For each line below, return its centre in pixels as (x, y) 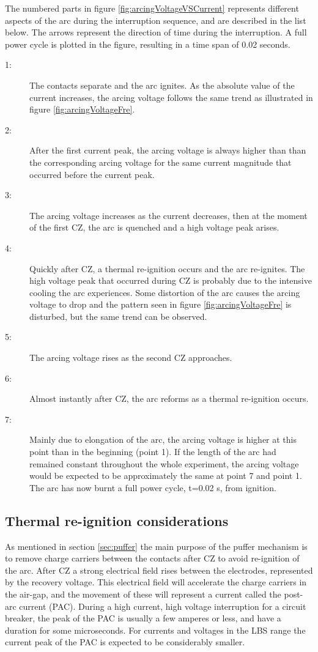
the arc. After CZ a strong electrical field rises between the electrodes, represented (159, 570)
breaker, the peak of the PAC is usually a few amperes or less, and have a (143, 618)
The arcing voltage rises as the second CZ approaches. (131, 357)
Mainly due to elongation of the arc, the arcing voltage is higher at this (163, 439)
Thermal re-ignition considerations (117, 520)
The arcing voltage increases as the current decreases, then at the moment (168, 215)
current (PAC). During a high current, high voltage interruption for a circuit (163, 606)
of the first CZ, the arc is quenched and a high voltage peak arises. (154, 227)
